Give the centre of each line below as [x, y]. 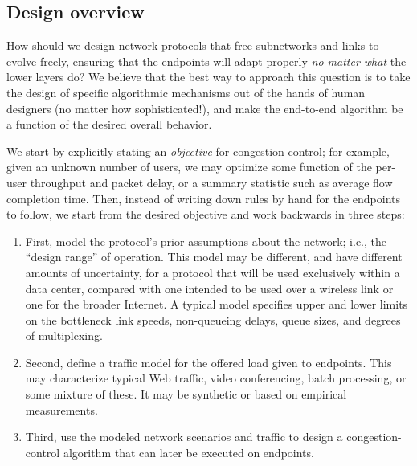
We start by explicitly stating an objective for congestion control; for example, [198, 151]
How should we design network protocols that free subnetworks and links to [193, 45]
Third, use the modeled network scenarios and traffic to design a [184, 437]
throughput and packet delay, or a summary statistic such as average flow [211, 182]
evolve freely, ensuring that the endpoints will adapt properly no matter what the [206, 61]
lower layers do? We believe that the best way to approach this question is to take [208, 77]
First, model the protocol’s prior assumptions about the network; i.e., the [206, 241]
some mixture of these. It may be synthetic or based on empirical [186, 394]
